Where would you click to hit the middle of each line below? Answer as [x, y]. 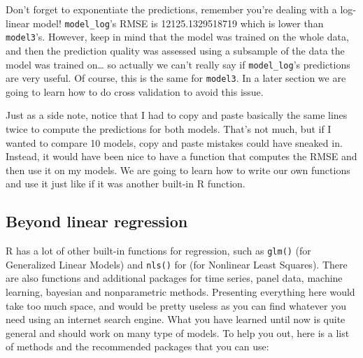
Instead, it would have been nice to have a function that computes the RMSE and [181, 156]
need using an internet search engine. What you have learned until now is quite [176, 319]
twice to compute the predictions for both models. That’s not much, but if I [169, 129]
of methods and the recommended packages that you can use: [137, 346]
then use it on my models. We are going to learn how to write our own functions [178, 170]
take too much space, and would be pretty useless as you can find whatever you [176, 305]
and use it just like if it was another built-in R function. [126, 184]
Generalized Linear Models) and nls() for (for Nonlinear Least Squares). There [177, 264]
